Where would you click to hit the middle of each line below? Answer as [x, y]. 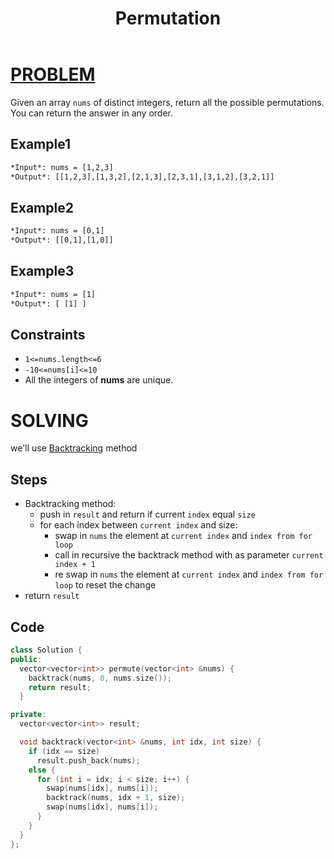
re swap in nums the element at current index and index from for [189, 574]
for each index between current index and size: [138, 525]
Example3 [42, 271]
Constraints [48, 335]
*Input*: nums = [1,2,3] [62, 167]
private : [28, 715]
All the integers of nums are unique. [99, 380]
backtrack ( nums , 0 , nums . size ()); [100, 678]
